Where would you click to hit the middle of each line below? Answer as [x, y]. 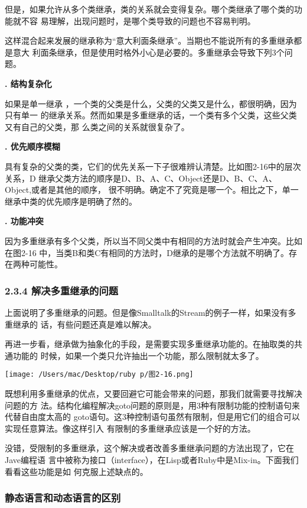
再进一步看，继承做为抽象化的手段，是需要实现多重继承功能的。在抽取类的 [149, 344]
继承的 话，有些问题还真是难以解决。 [84, 324]
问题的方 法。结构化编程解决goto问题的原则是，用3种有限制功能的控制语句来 [153, 405]
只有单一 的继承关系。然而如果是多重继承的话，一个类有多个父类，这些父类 [151, 115]
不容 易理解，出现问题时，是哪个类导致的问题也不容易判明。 [138, 20]
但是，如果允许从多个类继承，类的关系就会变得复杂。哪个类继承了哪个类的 [149, 9]
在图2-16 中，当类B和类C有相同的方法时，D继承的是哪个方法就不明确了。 [147, 252]
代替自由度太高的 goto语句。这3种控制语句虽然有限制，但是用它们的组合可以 [153, 417]
